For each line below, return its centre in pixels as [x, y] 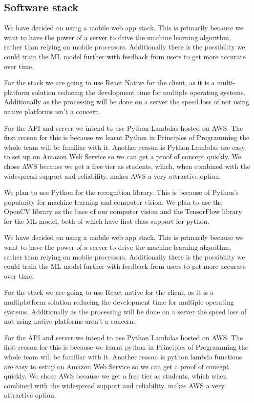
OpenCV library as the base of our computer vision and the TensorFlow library [123, 211]
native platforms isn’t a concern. [53, 111]
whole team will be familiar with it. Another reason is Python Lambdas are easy [125, 147]
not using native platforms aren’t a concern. [70, 321]
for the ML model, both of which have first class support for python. [107, 221]
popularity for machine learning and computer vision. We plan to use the [113, 201]
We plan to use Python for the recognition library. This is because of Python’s [121, 192]
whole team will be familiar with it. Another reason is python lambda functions [123, 357]
